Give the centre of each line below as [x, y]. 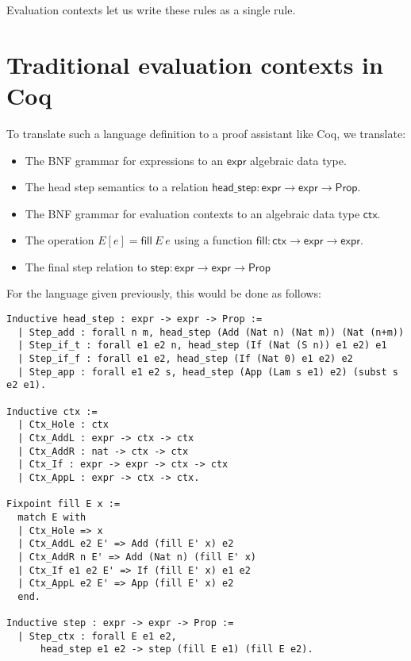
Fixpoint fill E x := [63, 504]
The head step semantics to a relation [117, 187]
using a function [213, 240]
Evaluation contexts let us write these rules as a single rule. [151, 10]
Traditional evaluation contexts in [195, 64]
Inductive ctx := [52, 411]
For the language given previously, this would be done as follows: [164, 293]
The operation [60, 240]
